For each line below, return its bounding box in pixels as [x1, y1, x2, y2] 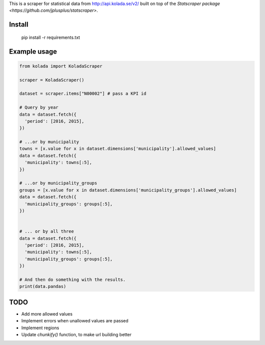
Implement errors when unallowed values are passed [21, 318, 129, 324]
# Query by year [19, 105, 59, 110]
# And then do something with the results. [19, 277, 126, 282]
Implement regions [21, 325, 59, 331]
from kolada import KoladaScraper [19, 63, 103, 69]
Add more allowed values [21, 311, 73, 317]
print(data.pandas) [19, 283, 66, 289]
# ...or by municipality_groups [19, 180, 98, 186]
